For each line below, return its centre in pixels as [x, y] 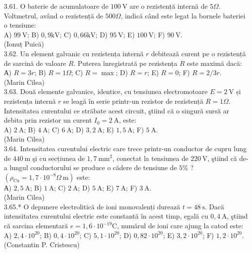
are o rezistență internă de [169, 6]
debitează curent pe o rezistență [199, 53]
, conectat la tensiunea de [150, 158]
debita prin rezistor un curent [48, 120]
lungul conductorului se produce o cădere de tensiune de [93, 167]
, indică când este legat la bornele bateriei [183, 15]
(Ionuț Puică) [24, 44]
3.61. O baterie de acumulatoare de [56, 6]
